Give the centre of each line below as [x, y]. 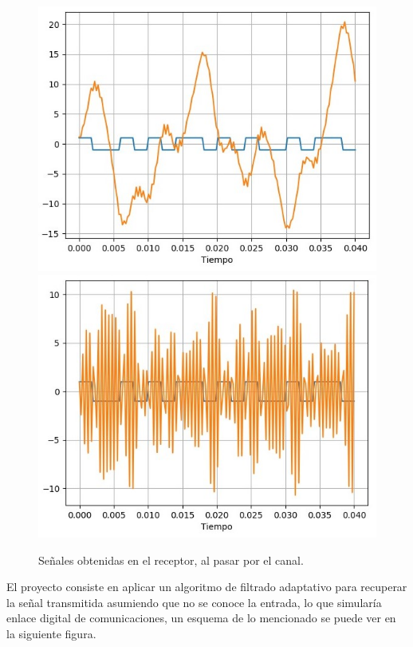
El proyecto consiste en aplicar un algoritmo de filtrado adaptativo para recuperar [207, 587]
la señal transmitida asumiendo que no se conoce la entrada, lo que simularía [194, 602]
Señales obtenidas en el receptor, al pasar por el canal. [171, 560]
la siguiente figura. [51, 633]
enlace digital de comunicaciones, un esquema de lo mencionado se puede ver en [201, 618]
